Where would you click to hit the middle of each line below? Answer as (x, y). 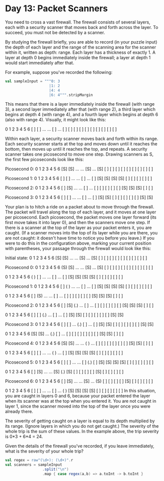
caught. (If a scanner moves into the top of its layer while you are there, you (81, 233)
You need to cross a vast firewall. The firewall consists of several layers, (78, 22)
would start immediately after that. (40, 63)
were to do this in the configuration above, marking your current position (78, 243)
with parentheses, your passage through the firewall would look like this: (78, 249)
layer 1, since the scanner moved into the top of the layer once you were (78, 406)
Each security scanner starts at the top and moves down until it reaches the (81, 144)
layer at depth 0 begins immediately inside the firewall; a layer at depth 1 (78, 57)
